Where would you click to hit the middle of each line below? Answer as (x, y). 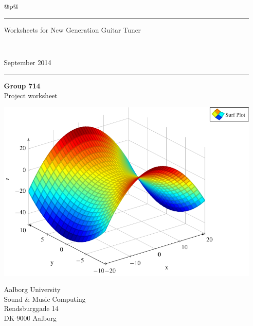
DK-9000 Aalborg (30, 318)
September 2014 (28, 62)
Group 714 (22, 86)
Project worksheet (31, 95)
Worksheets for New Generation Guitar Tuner (72, 29)
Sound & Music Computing (45, 299)
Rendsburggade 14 (31, 308)
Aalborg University (32, 289)
